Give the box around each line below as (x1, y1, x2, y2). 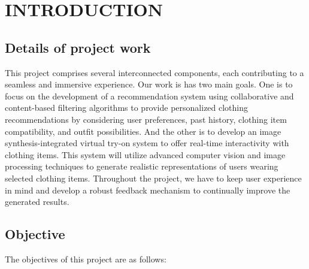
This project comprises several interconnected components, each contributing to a (5, 66, 304, 78)
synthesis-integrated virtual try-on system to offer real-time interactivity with (5, 137, 289, 149)
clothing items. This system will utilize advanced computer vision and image (5, 148, 286, 161)
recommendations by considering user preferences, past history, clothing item (5, 113, 287, 125)
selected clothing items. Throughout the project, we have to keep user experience (5, 171, 302, 184)
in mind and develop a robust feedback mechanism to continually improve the (5, 183, 290, 196)
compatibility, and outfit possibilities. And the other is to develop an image (5, 125, 281, 137)
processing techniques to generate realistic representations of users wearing (5, 160, 278, 173)
